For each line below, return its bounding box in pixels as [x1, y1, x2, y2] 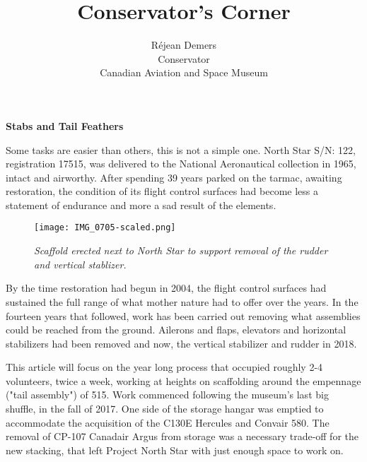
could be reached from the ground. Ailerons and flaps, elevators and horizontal [6, 322, 346, 337]
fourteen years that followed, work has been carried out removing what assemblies [6, 308, 361, 323]
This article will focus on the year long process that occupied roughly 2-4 [6, 360, 323, 374]
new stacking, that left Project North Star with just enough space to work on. [6, 442, 344, 457]
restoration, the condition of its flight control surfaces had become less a [6, 184, 318, 199]
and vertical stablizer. [34, 256, 127, 271]
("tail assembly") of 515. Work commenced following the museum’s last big [6, 387, 329, 402]
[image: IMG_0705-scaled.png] [34, 223, 176, 233]
